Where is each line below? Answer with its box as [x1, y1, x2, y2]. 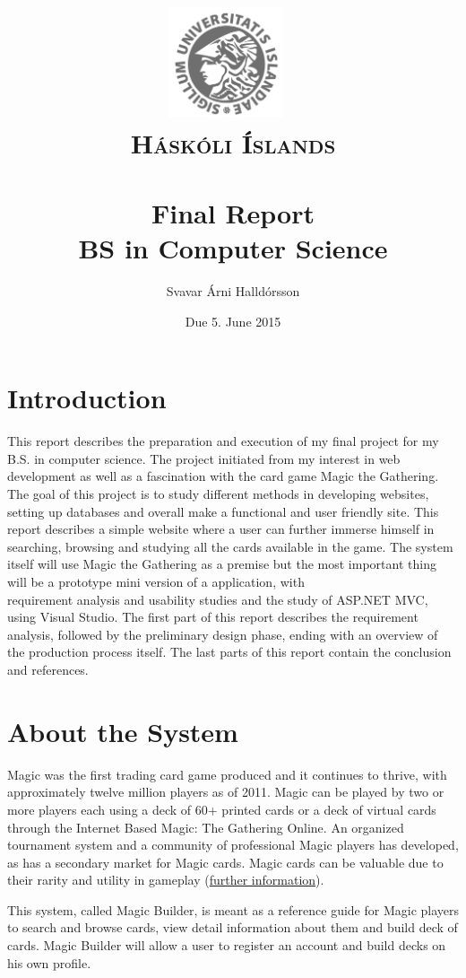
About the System [7, 712, 238, 749]
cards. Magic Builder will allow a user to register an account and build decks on [7, 936, 446, 955]
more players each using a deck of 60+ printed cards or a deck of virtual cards [7, 799, 436, 818]
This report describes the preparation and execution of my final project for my [7, 432, 439, 450]
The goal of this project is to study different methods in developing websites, [7, 485, 429, 503]
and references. [7, 660, 89, 678]
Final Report [151, 195, 315, 231]
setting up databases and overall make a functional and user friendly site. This [7, 502, 439, 520]
